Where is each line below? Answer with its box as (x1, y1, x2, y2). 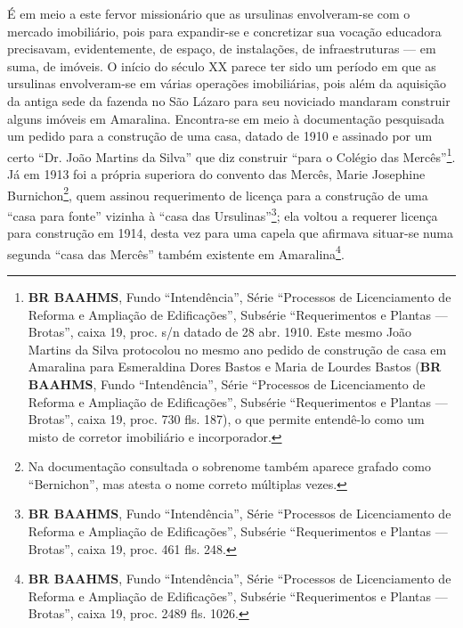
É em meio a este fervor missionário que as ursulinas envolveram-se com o (7, 4, 410, 22)
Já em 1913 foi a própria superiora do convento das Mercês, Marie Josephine (7, 165, 426, 183)
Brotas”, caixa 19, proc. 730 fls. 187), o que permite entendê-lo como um (28, 410, 425, 428)
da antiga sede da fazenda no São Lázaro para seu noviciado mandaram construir (7, 91, 451, 110)
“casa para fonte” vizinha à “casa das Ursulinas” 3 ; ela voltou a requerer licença (7, 203, 438, 224)
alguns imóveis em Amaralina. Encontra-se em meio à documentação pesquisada (7, 109, 444, 127)
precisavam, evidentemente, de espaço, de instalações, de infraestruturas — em (7, 39, 436, 58)
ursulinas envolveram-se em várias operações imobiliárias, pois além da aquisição (7, 74, 447, 93)
